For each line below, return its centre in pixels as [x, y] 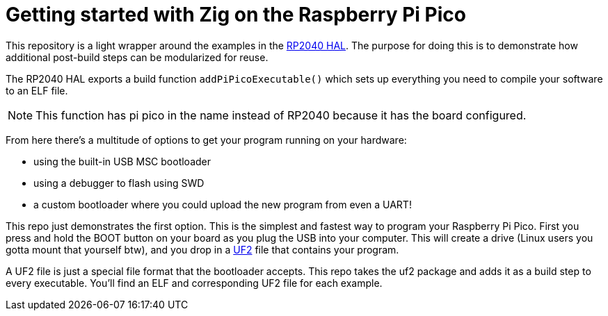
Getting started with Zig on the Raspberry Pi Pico [236, 15]
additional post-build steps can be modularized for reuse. [137, 57]
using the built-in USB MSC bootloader [122, 161]
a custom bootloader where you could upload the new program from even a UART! [223, 204]
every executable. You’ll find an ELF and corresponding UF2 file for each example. [194, 283]
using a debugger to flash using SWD [119, 183]
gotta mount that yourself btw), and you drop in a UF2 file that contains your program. [202, 249]
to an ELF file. [37, 90]
